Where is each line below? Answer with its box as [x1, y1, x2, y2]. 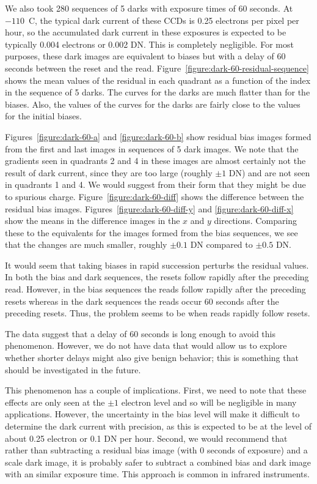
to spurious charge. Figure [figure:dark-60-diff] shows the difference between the [5, 190, 304, 203]
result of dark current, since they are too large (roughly [5, 166, 213, 179]
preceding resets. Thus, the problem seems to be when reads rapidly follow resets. [5, 307, 310, 319]
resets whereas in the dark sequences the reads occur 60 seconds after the [5, 294, 279, 307]
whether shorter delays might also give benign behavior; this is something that [5, 351, 299, 364]
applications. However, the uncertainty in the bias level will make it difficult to [5, 408, 300, 420]
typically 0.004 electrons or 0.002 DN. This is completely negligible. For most [5, 37, 294, 50]
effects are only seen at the [5, 395, 105, 408]
